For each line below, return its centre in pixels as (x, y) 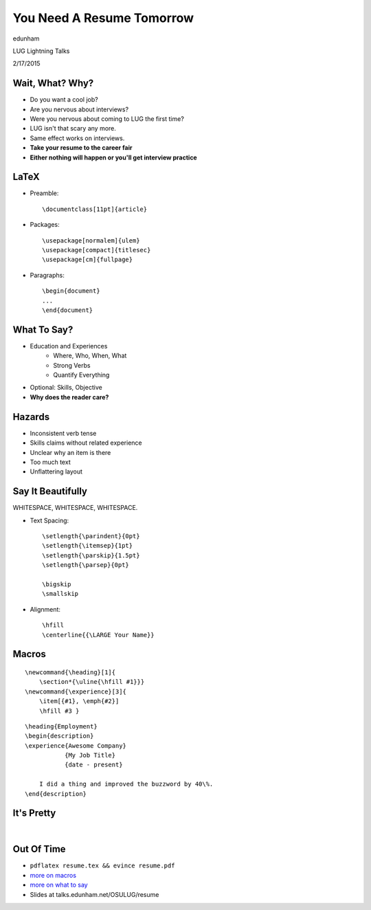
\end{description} (56, 794)
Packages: (45, 225)
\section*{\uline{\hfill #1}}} (92, 682)
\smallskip (60, 594)
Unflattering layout (56, 471)
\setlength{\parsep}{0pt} (86, 565)
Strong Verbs (72, 365)
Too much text (50, 462)
